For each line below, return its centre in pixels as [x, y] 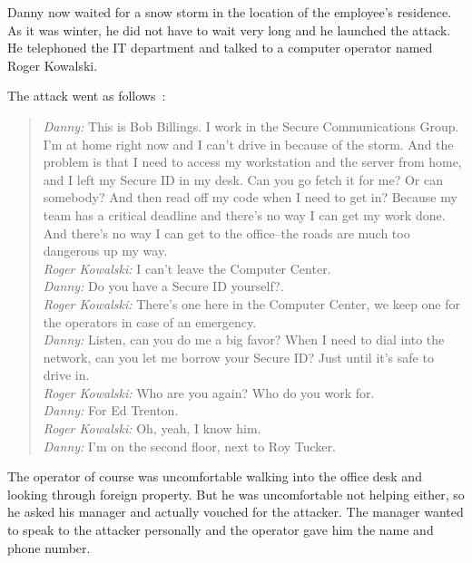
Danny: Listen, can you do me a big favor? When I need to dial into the [244, 340]
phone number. [49, 547]
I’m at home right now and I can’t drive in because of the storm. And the [248, 144]
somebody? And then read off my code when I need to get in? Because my [250, 197]
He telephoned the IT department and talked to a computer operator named [220, 48]
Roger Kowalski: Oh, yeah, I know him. [152, 428]
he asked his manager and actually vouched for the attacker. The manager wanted [236, 512]
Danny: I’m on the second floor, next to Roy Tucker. [189, 446]
